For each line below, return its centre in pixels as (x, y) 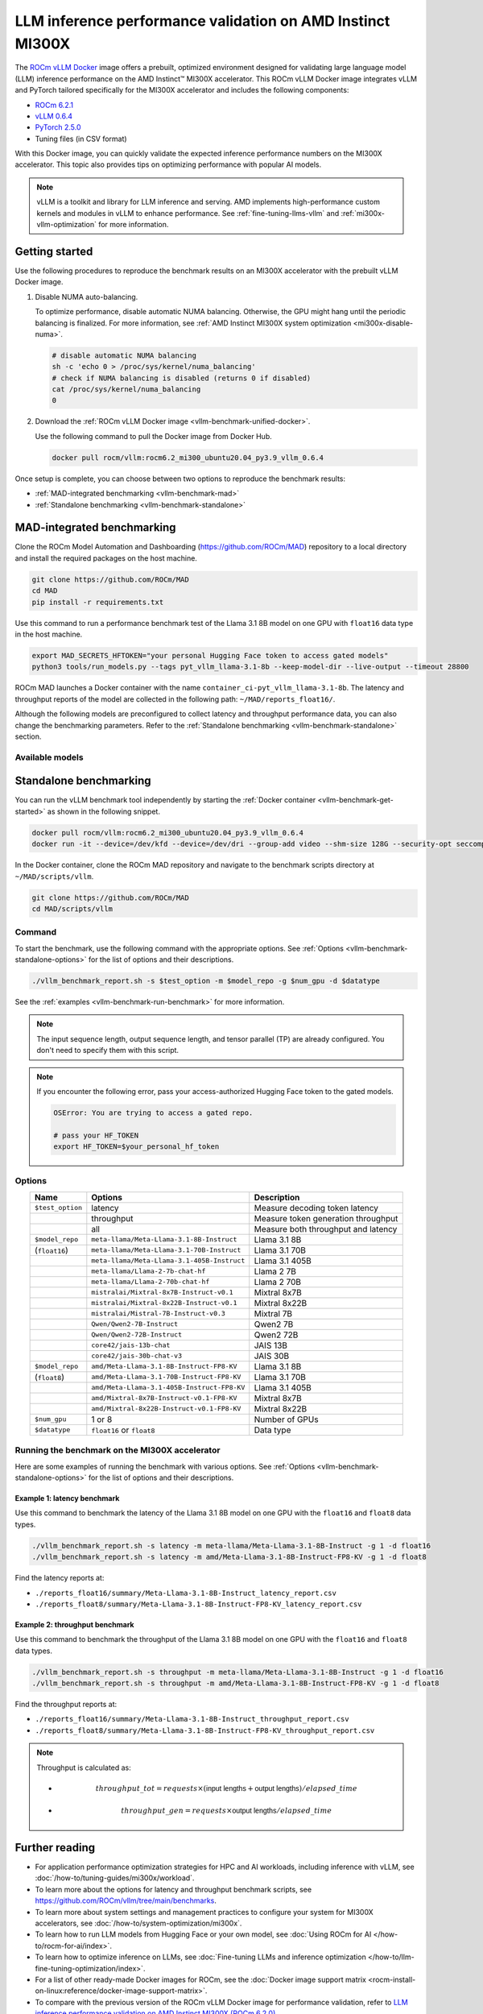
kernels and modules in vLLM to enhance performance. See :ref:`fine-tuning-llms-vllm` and (188, 213)
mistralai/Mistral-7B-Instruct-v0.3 (158, 1314)
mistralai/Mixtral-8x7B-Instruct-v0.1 (162, 1293)
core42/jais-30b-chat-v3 (137, 1356)
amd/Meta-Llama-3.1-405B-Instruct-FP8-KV (168, 1388)
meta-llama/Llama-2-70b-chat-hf (151, 1282)
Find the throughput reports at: (66, 1705)
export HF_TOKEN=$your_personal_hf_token (136, 1147)
